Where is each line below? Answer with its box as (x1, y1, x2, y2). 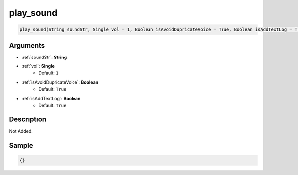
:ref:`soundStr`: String (21, 54, 67, 60)
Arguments (9, 41, 45, 50)
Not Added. (9, 128, 33, 134)
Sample (9, 141, 33, 150)
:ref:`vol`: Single (21, 63, 55, 69)
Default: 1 (38, 70, 59, 76)
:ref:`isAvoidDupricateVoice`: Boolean (21, 79, 99, 85)
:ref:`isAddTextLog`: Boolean (21, 95, 81, 101)
